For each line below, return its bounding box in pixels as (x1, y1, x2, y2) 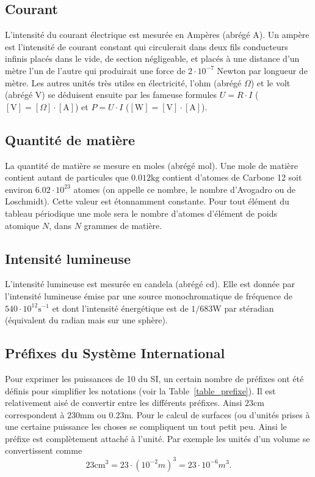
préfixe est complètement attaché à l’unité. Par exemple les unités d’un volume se (5, 432, 310, 445)
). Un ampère (259, 28, 310, 41)
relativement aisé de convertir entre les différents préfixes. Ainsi (5, 396, 242, 409)
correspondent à (5, 408, 65, 421)
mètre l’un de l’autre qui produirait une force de (5, 64, 186, 77)
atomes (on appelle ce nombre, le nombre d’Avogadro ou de (73, 182, 295, 195)
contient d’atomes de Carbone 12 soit (162, 171, 302, 184)
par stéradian (224, 301, 274, 314)
